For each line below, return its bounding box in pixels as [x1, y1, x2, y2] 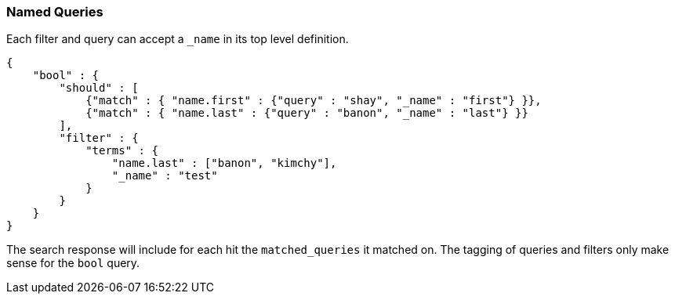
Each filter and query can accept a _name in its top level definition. [6, 32, 349, 46]
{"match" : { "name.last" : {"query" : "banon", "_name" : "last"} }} [85, 107, 528, 120]
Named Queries [6, 4, 103, 20]
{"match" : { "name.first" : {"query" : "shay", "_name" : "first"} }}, [85, 94, 542, 107]
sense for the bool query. [6, 256, 140, 270]
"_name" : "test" [111, 169, 218, 183]
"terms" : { [85, 144, 158, 157]
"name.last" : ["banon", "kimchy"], [111, 157, 337, 170]
